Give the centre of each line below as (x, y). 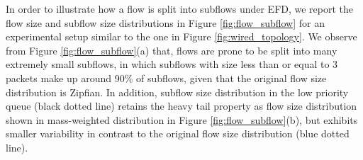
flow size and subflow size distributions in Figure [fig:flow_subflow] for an (165, 22)
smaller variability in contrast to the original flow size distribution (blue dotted (178, 133)
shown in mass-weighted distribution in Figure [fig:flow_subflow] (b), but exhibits (182, 119)
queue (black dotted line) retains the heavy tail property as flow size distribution (181, 106)
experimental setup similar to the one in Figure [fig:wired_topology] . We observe (181, 36)
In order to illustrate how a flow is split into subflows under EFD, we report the (180, 8)
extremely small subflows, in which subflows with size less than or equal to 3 (172, 64)
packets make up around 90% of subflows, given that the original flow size (166, 78)
